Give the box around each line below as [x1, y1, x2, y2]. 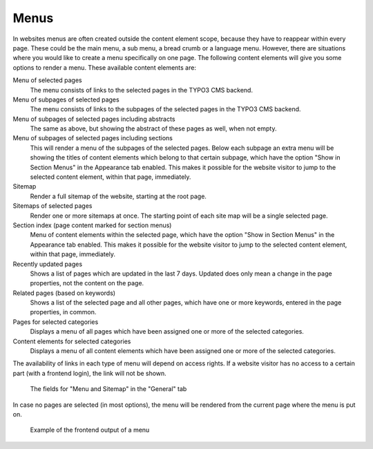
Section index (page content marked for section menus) [12, 221, 172, 229]
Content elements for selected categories [12, 337, 131, 345]
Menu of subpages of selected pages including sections [12, 134, 173, 142]
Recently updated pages [12, 260, 83, 268]
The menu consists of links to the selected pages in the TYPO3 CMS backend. [30, 86, 254, 94]
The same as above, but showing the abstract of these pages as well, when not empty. [30, 124, 277, 133]
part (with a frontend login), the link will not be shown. [12, 369, 167, 377]
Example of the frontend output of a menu [30, 426, 150, 434]
